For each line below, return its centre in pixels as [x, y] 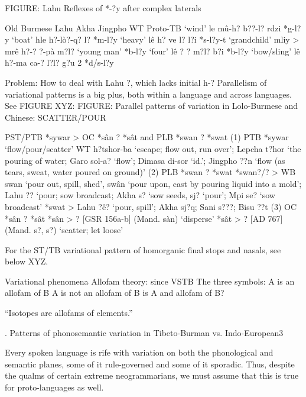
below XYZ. [27, 261]
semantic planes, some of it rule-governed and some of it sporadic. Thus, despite [150, 364]
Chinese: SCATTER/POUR [56, 117]
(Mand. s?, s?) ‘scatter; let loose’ [64, 230]
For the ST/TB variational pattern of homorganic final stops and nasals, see [143, 249]
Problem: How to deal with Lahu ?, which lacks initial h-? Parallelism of [136, 82]
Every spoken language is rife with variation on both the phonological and [139, 352]
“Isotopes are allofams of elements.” [69, 313]
